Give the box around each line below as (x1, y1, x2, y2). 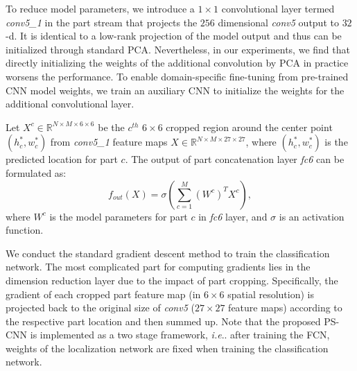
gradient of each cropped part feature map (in (6, 286, 201, 301)
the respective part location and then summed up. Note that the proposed (6, 313, 321, 328)
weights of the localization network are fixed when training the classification (6, 340, 329, 355)
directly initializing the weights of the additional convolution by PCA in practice (6, 55, 349, 70)
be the (98, 119, 125, 134)
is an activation (279, 209, 345, 223)
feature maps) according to (228, 300, 342, 315)
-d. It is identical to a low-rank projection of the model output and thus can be (6, 28, 342, 43)
